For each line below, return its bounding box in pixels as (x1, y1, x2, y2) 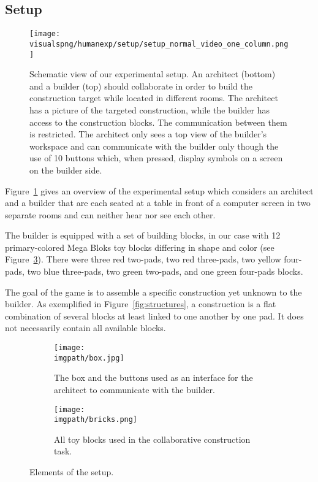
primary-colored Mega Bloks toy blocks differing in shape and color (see (5, 240, 274, 253)
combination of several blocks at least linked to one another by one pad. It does (5, 309, 304, 322)
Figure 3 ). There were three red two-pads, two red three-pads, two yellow (5, 253, 281, 266)
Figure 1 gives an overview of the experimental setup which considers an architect (5, 184, 314, 197)
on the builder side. (29, 163, 102, 176)
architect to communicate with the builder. (54, 383, 215, 396)
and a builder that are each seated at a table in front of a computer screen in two (5, 196, 311, 209)
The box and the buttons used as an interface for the (54, 371, 253, 384)
